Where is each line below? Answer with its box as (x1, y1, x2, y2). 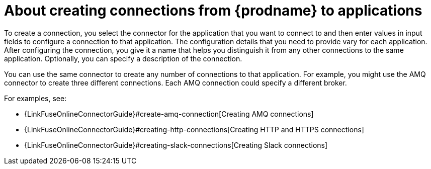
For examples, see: (4, 94, 67, 103)
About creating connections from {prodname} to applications (4, 2, 422, 19)
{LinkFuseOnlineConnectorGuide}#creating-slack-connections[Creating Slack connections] (24, 140, 328, 149)
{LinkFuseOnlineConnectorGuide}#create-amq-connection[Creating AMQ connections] (24, 109, 314, 118)
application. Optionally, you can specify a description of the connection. (4, 54, 242, 63)
